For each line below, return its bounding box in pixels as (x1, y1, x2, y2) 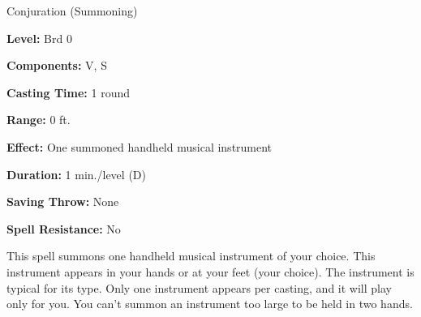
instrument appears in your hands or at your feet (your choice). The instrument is (6, 263, 415, 280)
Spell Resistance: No (6, 220, 121, 237)
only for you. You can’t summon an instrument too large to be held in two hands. (6, 295, 413, 312)
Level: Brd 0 (6, 29, 72, 46)
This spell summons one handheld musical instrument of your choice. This (6, 247, 376, 264)
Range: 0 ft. (6, 111, 71, 128)
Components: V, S (6, 57, 107, 74)
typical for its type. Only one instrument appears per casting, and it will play (6, 279, 392, 296)
